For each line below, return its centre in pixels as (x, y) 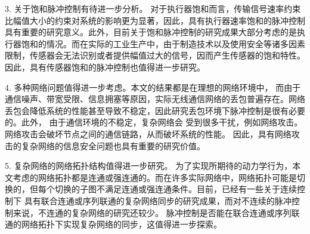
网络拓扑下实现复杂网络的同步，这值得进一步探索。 (121, 224)
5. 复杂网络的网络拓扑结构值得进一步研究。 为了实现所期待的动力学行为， (149, 166)
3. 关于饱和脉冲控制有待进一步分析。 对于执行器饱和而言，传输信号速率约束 (153, 8)
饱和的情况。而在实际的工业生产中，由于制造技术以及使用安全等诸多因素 (163, 43)
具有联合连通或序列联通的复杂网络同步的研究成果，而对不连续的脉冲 (158, 200)
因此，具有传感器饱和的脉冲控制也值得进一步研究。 (105, 67)
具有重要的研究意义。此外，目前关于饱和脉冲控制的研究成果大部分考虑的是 (151, 32)
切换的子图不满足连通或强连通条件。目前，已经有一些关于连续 (176, 189)
